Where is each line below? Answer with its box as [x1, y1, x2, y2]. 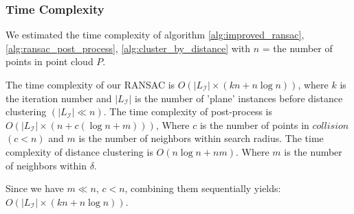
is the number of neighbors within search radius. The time [78, 131, 324, 145]
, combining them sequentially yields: [124, 181, 281, 195]
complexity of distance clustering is [5, 144, 153, 158]
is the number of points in [199, 117, 309, 132]
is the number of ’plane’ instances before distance [135, 91, 343, 105]
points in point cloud [5, 54, 93, 69]
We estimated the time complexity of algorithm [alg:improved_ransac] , [5, 27, 305, 42]
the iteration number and [5, 91, 112, 105]
